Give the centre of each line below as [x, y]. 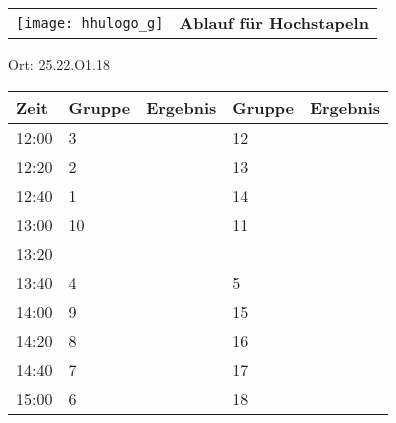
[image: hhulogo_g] [90, 22]
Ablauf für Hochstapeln [274, 22]
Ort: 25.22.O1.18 [59, 64]
